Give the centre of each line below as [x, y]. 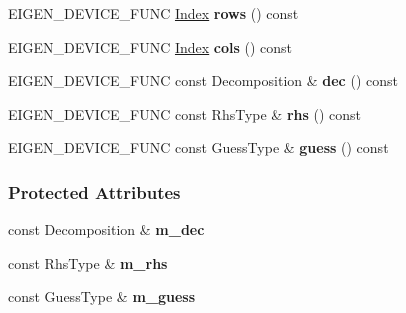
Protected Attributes [94, 191]
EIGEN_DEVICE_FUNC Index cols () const [150, 46]
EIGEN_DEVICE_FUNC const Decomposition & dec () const [203, 80]
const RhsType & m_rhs [88, 262]
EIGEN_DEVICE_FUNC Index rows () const [153, 13]
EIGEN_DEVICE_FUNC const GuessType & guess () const [198, 147]
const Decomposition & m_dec [106, 229]
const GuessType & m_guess [102, 296]
